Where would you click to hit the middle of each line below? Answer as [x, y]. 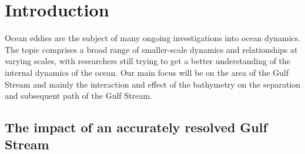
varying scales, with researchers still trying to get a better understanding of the [148, 61]
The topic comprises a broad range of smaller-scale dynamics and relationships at [151, 49]
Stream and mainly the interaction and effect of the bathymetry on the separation [153, 84]
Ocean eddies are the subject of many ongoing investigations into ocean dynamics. [153, 38]
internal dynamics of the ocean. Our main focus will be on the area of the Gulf [147, 72]
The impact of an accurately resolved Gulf [136, 127]
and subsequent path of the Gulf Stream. [78, 96]
